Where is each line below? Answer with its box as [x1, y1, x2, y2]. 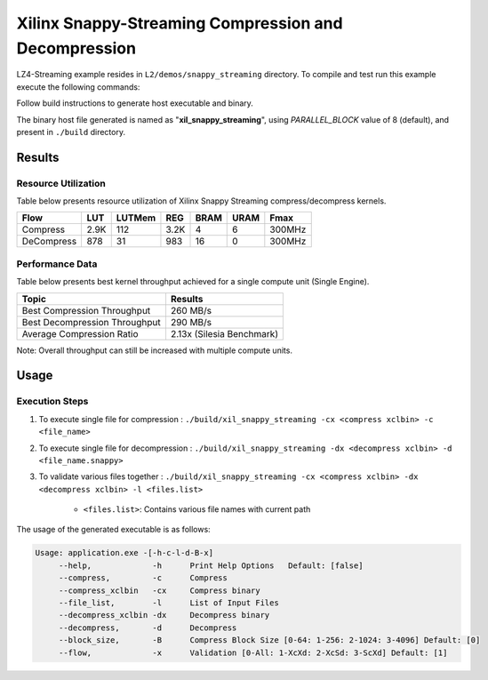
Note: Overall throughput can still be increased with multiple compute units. [16, 345, 293, 356]
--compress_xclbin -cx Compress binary [58, 585, 261, 596]
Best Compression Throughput [21, 304, 151, 316]
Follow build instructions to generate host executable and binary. [16, 98, 253, 108]
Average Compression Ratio [21, 327, 139, 340]
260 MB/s [170, 304, 212, 316]
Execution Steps [16, 396, 89, 408]
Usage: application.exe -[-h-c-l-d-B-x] [35, 548, 213, 558]
